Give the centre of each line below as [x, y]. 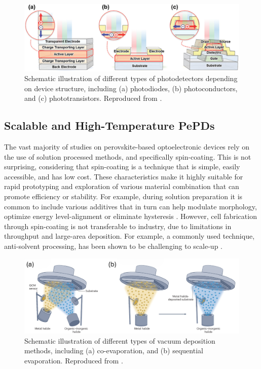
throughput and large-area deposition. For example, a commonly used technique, [129, 236]
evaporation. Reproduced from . [74, 361]
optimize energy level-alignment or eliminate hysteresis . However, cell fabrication [130, 216]
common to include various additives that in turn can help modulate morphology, [130, 206]
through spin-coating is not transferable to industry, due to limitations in [118, 226]
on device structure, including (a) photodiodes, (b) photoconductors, [131, 88]
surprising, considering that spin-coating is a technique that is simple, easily [122, 167]
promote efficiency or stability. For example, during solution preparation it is [123, 196]
